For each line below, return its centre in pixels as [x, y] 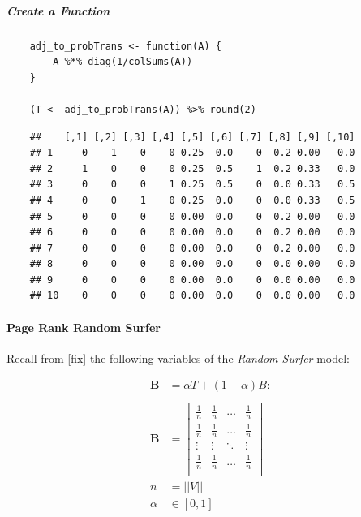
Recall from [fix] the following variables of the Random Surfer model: [178, 358]
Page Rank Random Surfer [84, 327]
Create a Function [58, 10]
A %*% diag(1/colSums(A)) [123, 62]
